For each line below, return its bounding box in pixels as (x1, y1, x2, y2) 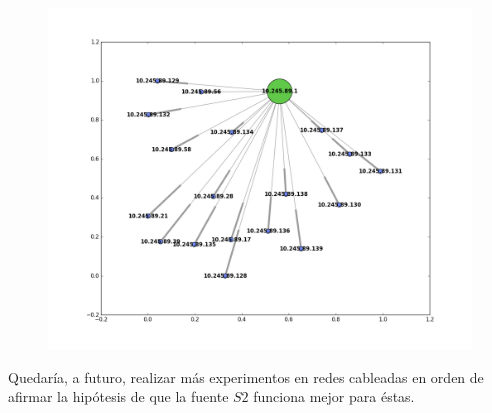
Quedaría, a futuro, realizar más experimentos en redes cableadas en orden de (8, 366, 484, 387)
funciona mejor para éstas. (253, 386, 415, 407)
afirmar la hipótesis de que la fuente (8, 386, 229, 407)
